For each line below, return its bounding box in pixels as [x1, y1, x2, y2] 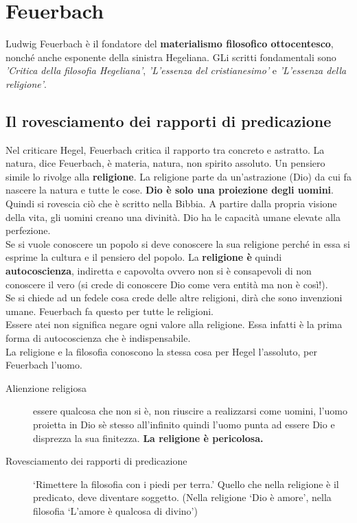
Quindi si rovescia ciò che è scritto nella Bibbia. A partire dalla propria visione [5, 196, 337, 211]
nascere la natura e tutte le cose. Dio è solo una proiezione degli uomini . [5, 183, 334, 197]
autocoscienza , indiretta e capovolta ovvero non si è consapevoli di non [5, 264, 312, 278]
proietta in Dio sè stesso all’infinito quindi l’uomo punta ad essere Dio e [33, 417, 335, 431]
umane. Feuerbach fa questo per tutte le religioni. [5, 303, 214, 318]
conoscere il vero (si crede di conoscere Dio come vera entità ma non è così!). [5, 277, 328, 291]
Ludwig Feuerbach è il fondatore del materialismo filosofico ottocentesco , [5, 36, 334, 51]
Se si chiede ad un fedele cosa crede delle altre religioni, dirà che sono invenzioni [5, 290, 343, 305]
